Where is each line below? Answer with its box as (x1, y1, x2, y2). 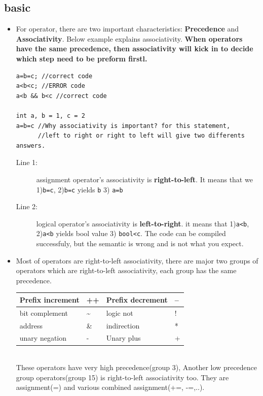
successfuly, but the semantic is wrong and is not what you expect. (36, 238, 244, 249)
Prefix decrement (106, 294, 168, 305)
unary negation (19, 333, 67, 343)
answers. (16, 142, 46, 149)
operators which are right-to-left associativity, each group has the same (16, 265, 237, 276)
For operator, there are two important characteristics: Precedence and (16, 23, 239, 34)
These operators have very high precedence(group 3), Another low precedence (16, 362, 257, 373)
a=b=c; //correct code (16, 72, 93, 80)
